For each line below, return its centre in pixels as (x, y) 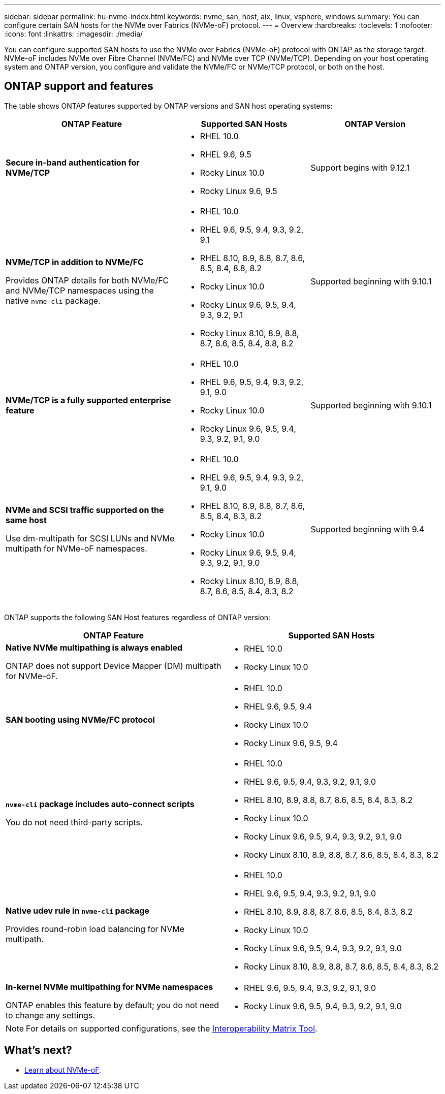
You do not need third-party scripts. (74, 822)
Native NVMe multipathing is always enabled (94, 647)
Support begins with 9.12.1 (360, 167)
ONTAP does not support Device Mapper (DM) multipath (114, 666)
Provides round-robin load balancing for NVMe (95, 929)
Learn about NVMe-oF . (63, 1070)
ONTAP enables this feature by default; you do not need (113, 1005)
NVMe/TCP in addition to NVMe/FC (75, 262)
